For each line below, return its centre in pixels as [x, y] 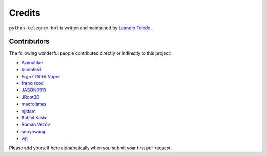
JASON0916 [34, 90]
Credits [25, 13]
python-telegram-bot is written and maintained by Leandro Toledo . [81, 28]
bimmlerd [31, 70]
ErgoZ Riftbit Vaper [41, 76]
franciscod [33, 83]
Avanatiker [32, 62]
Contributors [29, 42]
